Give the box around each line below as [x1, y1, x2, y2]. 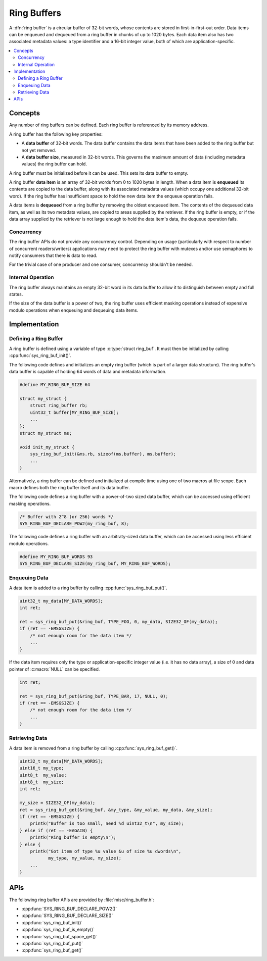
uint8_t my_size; [19, 779, 64, 785]
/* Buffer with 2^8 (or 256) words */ [19, 514, 114, 519]
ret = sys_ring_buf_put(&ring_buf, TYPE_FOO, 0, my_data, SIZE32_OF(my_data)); [19, 619, 218, 624]
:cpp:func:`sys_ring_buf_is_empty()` [21, 926, 95, 933]
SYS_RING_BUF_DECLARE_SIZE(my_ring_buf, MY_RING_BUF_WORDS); [19, 560, 171, 566]
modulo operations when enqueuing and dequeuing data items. [9, 307, 138, 313]
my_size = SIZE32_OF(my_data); [19, 800, 96, 806]
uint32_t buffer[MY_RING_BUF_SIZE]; [30, 409, 119, 415]
